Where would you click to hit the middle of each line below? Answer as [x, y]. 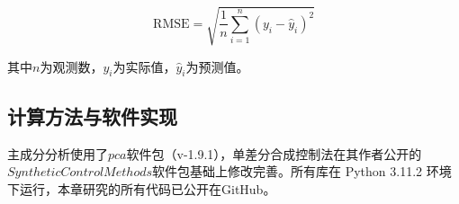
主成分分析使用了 [58, 153]
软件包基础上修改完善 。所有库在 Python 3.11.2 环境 [302, 171]
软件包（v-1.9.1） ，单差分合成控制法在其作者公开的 [274, 153]
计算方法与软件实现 [92, 115]
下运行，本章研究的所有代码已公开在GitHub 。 [142, 188]
